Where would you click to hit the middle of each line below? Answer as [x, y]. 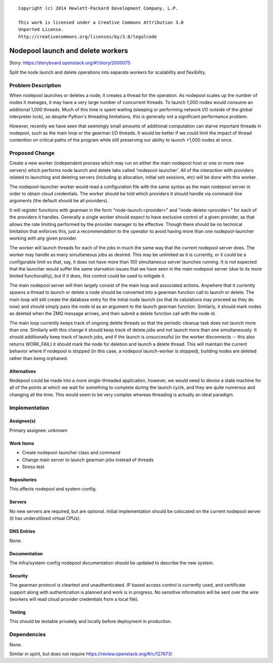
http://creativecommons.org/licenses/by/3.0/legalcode [88, 36]
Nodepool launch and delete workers [69, 51]
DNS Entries [22, 532]
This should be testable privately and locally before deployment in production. [90, 622]
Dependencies [28, 635]
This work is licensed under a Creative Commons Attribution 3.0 [101, 22]
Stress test [33, 467]
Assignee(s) [22, 421]
